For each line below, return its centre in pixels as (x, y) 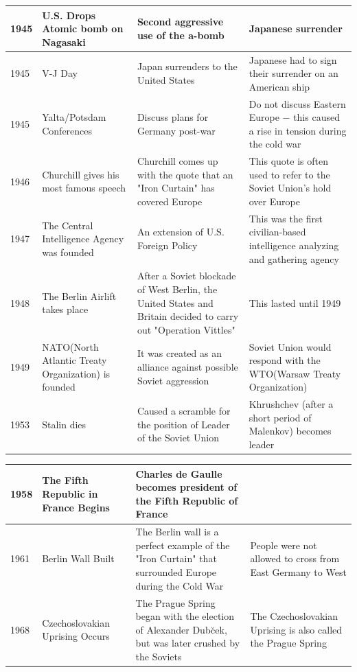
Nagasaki (64, 42)
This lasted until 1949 (295, 302)
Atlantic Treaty (74, 360)
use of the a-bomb (181, 35)
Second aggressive (180, 22)
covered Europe (170, 201)
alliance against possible (187, 367)
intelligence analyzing (294, 245)
